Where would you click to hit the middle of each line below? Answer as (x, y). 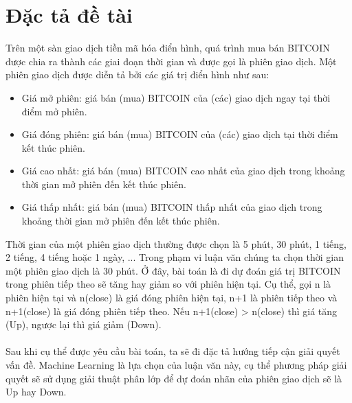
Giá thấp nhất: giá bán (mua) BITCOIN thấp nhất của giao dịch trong (172, 207)
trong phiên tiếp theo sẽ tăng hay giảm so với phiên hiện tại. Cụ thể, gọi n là (168, 284)
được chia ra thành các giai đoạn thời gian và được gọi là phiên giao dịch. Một (171, 61)
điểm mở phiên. (54, 111)
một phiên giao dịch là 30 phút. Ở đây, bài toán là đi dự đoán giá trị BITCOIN (173, 270)
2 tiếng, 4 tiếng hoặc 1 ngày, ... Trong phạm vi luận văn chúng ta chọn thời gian (175, 257)
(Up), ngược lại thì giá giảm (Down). (84, 324)
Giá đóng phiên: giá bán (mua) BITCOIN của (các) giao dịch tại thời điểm (180, 134)
